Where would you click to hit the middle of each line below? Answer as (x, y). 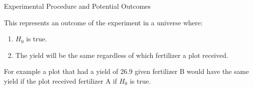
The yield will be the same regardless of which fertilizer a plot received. (122, 55)
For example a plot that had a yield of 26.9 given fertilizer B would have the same (126, 71)
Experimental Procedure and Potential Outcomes (77, 6)
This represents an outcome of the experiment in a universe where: (103, 22)
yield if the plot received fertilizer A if (61, 80)
